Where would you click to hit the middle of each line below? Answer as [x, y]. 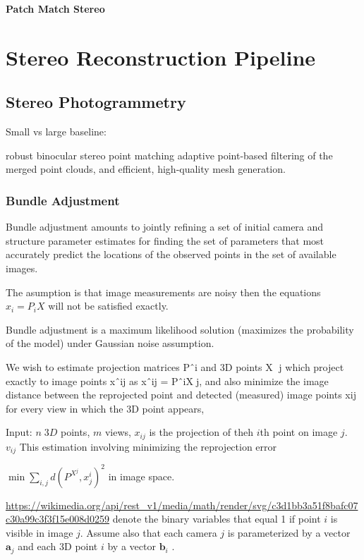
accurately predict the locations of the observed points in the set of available [171, 254]
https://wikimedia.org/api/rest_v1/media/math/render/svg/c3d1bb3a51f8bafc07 [182, 505]
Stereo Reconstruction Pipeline [161, 57]
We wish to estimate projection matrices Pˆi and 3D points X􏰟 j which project [175, 366]
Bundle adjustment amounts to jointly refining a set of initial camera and [165, 227]
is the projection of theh [201, 432]
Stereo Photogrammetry [96, 102]
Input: [19, 432]
